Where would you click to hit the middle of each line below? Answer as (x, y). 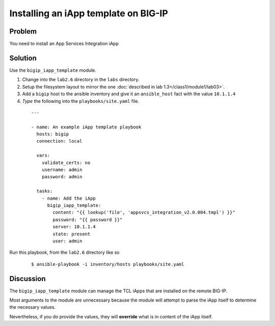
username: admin (62, 170)
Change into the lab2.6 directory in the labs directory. (81, 79)
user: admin (67, 241)
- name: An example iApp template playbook (86, 127)
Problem (23, 31)
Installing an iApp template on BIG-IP (89, 13)
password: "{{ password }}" (88, 220)
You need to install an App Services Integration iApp (64, 44)
